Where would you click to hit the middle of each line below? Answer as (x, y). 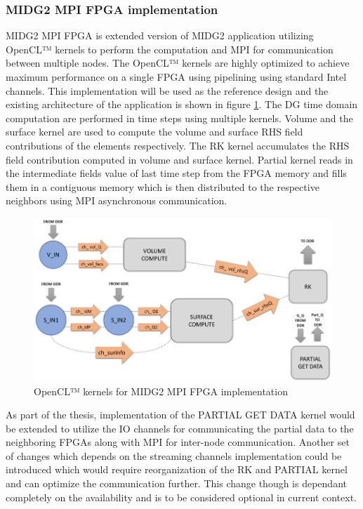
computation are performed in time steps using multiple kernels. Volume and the (179, 118)
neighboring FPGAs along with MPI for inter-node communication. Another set (178, 442)
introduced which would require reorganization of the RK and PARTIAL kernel (177, 469)
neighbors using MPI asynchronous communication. (117, 200)
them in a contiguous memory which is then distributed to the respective (163, 186)
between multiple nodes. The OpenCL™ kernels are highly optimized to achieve (178, 63)
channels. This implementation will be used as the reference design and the (167, 90)
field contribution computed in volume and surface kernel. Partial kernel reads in (179, 159)
